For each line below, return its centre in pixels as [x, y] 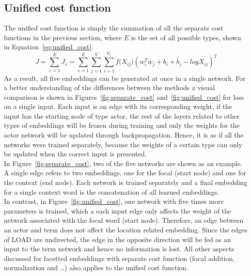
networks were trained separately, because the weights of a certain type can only [123, 144]
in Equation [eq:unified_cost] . [49, 47]
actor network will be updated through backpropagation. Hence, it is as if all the [124, 135]
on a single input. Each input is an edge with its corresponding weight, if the [118, 106]
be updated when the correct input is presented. [75, 154]
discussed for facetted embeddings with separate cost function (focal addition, [119, 258]
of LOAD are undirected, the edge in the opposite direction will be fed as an [118, 239]
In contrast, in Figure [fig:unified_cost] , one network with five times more [114, 201]
